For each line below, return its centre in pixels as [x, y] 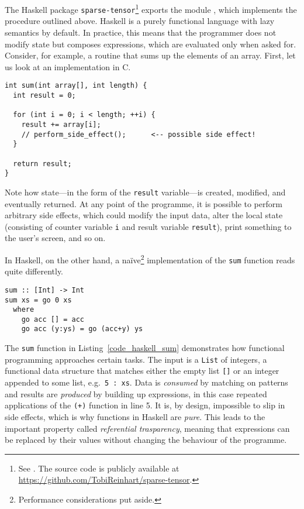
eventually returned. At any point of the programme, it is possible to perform [144, 203]
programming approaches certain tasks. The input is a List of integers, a [136, 359]
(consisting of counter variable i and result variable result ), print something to [148, 226]
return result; [42, 164]
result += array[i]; [61, 124]
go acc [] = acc [53, 319]
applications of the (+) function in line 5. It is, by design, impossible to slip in [145, 405]
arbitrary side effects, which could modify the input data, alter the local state [144, 215]
